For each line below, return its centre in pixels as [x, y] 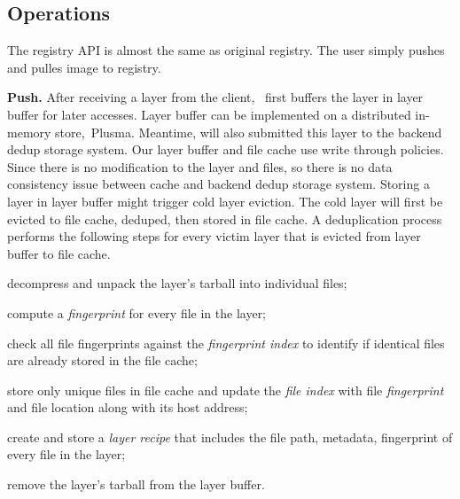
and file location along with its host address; [128, 407]
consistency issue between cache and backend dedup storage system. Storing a [218, 184]
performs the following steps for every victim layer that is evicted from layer [214, 236]
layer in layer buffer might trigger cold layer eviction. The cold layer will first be [225, 201]
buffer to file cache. [59, 253]
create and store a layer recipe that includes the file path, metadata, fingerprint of [230, 437]
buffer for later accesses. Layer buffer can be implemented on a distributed [209, 114]
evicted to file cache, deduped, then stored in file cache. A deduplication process [225, 218]
